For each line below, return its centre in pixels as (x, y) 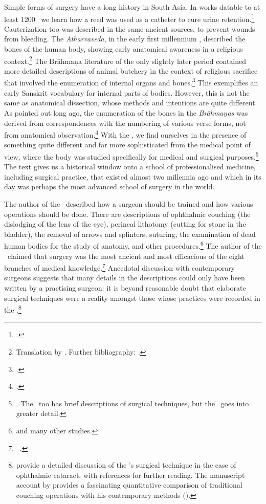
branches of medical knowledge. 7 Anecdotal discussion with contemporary (120, 267)
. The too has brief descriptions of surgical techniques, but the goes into (132, 403)
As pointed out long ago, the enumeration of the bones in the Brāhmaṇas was (126, 112)
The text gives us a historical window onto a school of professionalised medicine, (130, 167)
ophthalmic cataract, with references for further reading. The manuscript (130, 475)
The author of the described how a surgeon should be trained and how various (129, 203)
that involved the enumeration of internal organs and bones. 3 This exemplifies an (131, 82)
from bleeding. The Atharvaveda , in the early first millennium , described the (125, 39)
